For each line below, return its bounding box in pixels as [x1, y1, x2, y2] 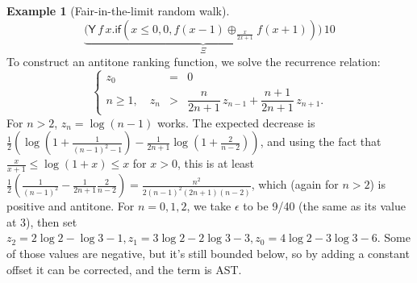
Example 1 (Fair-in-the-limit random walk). [6, 2, 230, 19]
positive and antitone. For [6, 198, 135, 214]
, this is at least [177, 155, 255, 172]
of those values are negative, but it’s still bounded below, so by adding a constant [6, 244, 410, 261]
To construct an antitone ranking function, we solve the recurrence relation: [6, 53, 381, 70]
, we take [186, 198, 231, 214]
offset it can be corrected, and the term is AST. [6, 260, 242, 277]
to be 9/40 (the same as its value [243, 198, 406, 214]
